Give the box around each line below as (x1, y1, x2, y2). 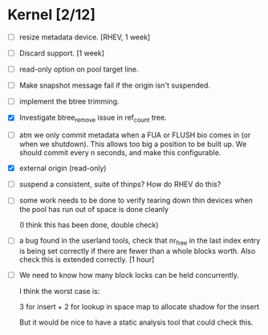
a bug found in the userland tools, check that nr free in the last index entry (18, 235, 261, 247)
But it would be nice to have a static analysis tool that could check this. (18, 317, 254, 327)
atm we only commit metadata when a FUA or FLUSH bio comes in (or (18, 130, 251, 140)
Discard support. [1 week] (18, 48, 105, 58)
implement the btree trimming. (18, 96, 120, 106)
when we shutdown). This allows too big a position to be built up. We (18, 139, 247, 149)
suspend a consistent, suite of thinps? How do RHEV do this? (18, 179, 221, 190)
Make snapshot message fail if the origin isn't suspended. (18, 80, 210, 90)
